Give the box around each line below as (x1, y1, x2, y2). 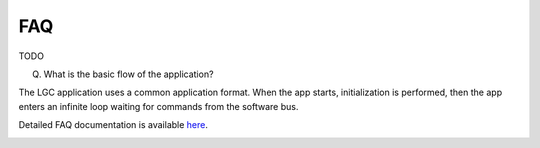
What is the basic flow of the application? (43, 68, 214, 80)
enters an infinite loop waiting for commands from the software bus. (18, 100, 299, 112)
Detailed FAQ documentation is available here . (18, 119, 209, 131)
